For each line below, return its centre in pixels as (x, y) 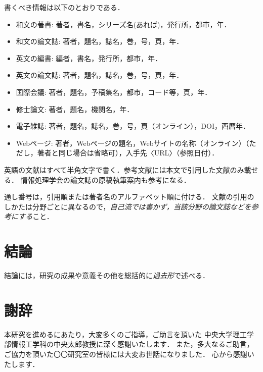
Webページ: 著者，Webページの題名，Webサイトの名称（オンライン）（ (133, 143)
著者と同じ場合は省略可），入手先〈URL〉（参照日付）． (128, 153)
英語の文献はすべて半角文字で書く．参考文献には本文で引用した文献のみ (124, 169)
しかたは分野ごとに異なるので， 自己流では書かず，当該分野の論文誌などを (128, 206)
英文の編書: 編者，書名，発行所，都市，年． (89, 58)
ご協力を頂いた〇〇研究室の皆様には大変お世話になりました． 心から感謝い (129, 354)
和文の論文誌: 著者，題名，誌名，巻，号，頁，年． (100, 41)
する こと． (36, 216)
